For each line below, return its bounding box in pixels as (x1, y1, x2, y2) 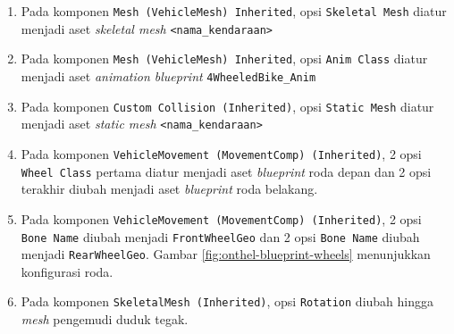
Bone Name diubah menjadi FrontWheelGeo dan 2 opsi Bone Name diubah (21, 227, 420, 246)
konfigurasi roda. (21, 262, 113, 280)
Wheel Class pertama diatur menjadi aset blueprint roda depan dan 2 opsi (21, 162, 432, 180)
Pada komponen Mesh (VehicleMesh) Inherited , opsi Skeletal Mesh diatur (21, 2, 447, 20)
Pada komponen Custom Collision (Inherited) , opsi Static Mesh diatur (21, 96, 434, 115)
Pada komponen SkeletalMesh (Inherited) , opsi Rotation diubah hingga (21, 292, 433, 311)
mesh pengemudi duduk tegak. (21, 310, 189, 329)
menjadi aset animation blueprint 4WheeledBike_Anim (21, 66, 316, 85)
